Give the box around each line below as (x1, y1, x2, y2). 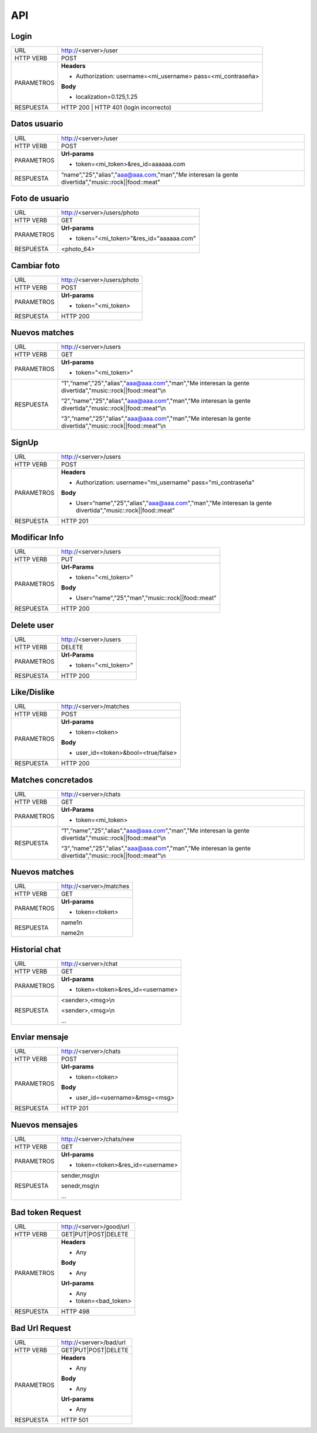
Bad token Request (11, 1208, 82, 1218)
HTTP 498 (60, 1308, 90, 1316)
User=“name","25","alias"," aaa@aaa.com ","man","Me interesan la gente (75, 499, 272, 507)
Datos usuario (11, 119, 63, 129)
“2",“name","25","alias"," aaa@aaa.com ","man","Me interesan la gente (60, 397, 251, 405)
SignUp (11, 437, 39, 447)
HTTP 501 (60, 1415, 89, 1424)
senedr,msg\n (60, 1181, 100, 1189)
